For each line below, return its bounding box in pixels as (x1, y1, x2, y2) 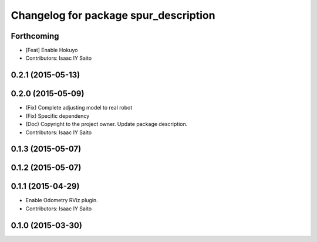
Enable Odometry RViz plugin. (25, 197, 98, 204)
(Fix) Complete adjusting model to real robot (25, 104, 133, 111)
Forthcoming (11, 31, 59, 41)
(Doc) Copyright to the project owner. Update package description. (25, 121, 188, 128)
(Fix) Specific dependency (25, 112, 90, 120)
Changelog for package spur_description (11, 9, 215, 22)
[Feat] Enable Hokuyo (25, 47, 78, 54)
